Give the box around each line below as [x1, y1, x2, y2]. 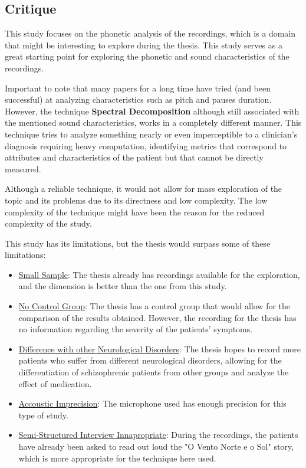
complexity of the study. [5, 217, 92, 230]
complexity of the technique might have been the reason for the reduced [5, 205, 265, 218]
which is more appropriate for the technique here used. [18, 451, 216, 464]
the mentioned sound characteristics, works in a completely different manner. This [5, 116, 302, 129]
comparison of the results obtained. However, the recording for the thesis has [18, 311, 297, 323]
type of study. [18, 408, 68, 421]
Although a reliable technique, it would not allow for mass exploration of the [5, 182, 282, 195]
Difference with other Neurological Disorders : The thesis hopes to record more [18, 342, 301, 355]
